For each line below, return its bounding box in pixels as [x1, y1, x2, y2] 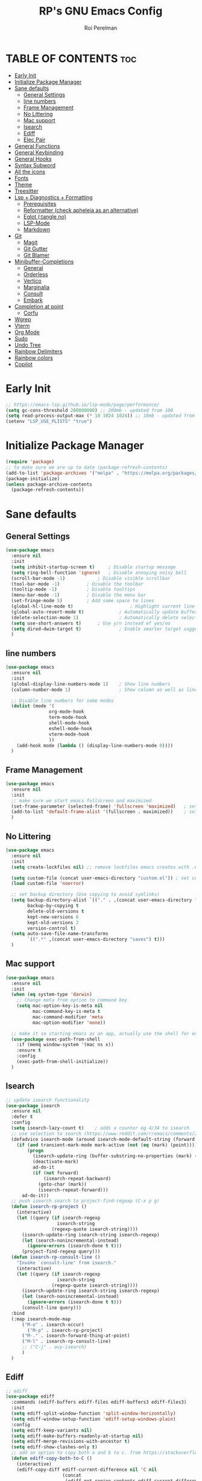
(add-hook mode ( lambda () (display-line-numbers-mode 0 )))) [16, 742, 173, 748]
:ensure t [16, 1047, 42, 1053]
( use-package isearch [5, 1102, 60, 1109]
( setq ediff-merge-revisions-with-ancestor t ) [11, 1439, 130, 1445]
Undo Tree [14, 341, 41, 349]
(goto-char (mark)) [37, 1181, 87, 1187]
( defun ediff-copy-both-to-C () [11, 1456, 93, 1462]
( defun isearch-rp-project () [11, 1204, 87, 1210]
